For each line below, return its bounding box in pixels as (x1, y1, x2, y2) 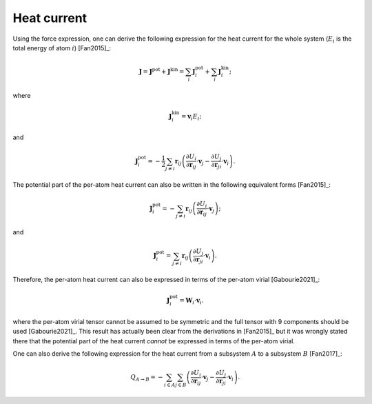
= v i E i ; (180, 112, 202, 122)
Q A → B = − (130, 373, 163, 383)
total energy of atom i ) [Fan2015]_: (12, 43, 112, 52)
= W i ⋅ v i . (179, 296, 204, 306)
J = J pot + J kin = (138, 66, 185, 76)
